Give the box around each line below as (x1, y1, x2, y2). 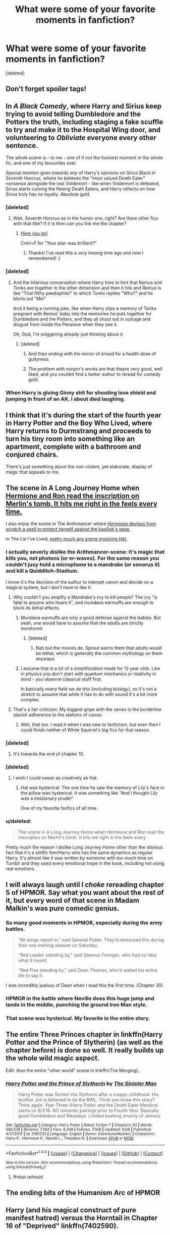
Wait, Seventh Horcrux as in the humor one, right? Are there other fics (13, 215, 158, 221)
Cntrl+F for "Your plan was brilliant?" (20, 240, 97, 246)
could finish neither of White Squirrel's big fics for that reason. (20, 726, 150, 733)
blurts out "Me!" (13, 295, 47, 301)
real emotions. (6, 866, 36, 872)
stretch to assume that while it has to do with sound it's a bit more (20, 691, 158, 697)
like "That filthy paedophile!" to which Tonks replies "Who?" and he (13, 290, 153, 296)
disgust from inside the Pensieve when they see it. (13, 321, 118, 327)
